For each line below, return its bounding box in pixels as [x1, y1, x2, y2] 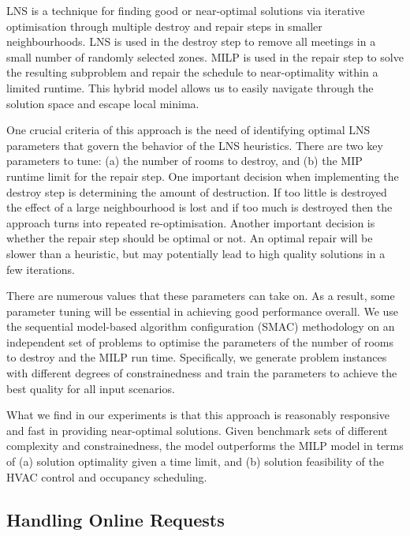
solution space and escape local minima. [6, 95, 199, 111]
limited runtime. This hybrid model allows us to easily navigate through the [6, 79, 374, 96]
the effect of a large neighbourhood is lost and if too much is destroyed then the [6, 199, 393, 216]
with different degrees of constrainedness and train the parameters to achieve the [6, 365, 397, 381]
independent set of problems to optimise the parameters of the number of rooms [6, 333, 393, 350]
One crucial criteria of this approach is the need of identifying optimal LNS [6, 122, 371, 138]
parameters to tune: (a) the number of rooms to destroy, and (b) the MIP [6, 152, 363, 169]
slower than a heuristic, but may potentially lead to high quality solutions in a [6, 245, 386, 261]
